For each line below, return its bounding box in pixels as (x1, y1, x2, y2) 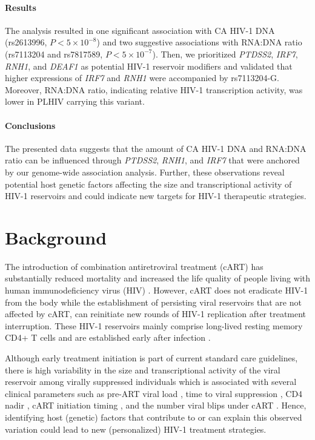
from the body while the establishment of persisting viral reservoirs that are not (5, 295, 302, 308)
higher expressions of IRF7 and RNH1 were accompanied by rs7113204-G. (5, 71, 279, 84)
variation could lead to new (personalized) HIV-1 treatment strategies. (5, 422, 267, 435)
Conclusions (5, 119, 56, 131)
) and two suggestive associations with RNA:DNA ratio (96, 36, 302, 48)
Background (5, 225, 107, 249)
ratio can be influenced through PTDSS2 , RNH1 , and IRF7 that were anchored (5, 154, 300, 166)
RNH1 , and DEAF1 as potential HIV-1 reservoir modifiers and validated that (5, 59, 293, 72)
